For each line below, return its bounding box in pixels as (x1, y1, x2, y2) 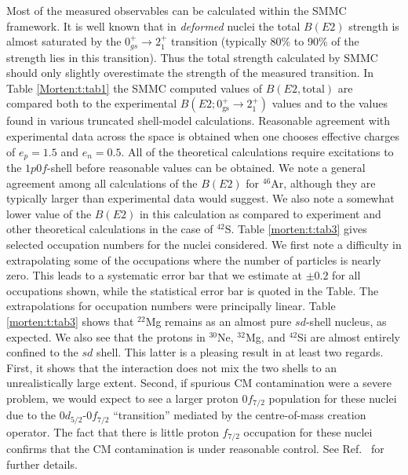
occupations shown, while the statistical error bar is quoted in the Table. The (6, 282, 379, 298)
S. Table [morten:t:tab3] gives (224, 221, 367, 237)
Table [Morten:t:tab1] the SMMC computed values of (6, 79, 263, 96)
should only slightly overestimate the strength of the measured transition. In (6, 64, 374, 81)
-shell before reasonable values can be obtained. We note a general (47, 159, 366, 176)
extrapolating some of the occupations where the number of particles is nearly (6, 251, 381, 268)
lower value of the (6, 205, 92, 221)
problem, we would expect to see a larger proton (6, 389, 239, 406)
